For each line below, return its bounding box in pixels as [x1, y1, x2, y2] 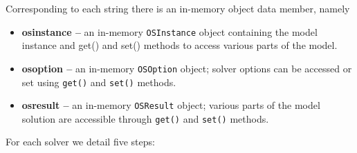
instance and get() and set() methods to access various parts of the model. [21, 38, 338, 52]
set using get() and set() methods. [21, 74, 176, 89]
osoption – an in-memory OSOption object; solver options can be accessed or [21, 61, 352, 75]
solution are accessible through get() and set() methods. [21, 111, 269, 125]
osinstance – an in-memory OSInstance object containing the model [21, 24, 318, 39]
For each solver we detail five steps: [6, 134, 155, 149]
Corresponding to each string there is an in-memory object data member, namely [6, 1, 350, 15]
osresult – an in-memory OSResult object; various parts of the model [21, 98, 320, 112]
